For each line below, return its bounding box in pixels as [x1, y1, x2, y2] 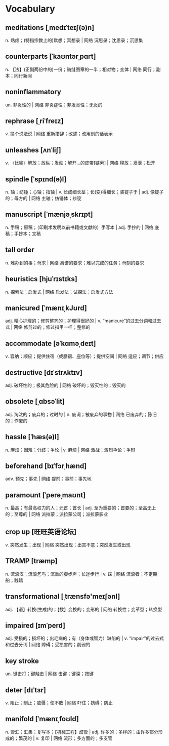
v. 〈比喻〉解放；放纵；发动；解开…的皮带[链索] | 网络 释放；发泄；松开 [5, 160, 156, 166]
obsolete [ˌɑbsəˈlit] [5, 397, 65, 406]
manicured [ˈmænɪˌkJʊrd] [5, 303, 87, 312]
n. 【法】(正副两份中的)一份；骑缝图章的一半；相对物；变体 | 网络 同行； [5, 66, 156, 72]
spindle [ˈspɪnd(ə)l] [5, 175, 67, 183]
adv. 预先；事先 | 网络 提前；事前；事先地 [5, 476, 92, 482]
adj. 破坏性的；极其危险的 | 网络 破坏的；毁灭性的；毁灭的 [5, 382, 126, 388]
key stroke [5, 656, 39, 665]
